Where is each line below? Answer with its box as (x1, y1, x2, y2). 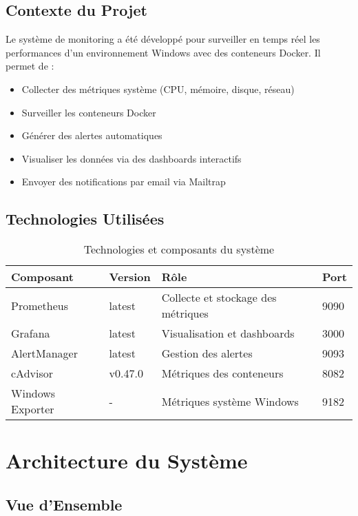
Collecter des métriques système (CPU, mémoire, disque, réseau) (21, 81, 295, 96)
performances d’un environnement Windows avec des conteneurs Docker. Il (6, 45, 321, 59)
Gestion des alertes (161, 345, 253, 362)
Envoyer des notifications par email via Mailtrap (21, 174, 226, 189)
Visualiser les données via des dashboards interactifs (21, 151, 242, 165)
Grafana (11, 325, 50, 342)
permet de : (6, 59, 54, 73)
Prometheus (11, 297, 69, 313)
